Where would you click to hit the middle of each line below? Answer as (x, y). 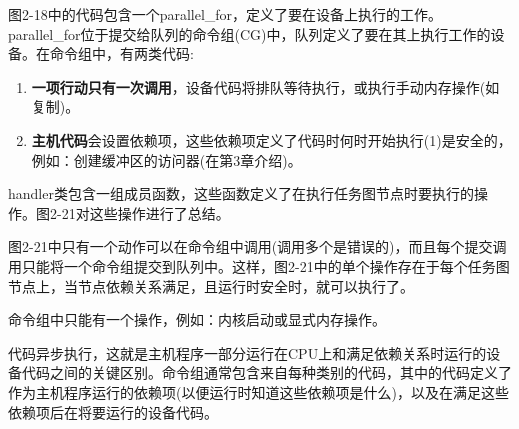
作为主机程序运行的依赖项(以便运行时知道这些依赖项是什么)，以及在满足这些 (258, 391)
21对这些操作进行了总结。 (145, 212)
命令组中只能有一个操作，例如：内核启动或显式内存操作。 (197, 319)
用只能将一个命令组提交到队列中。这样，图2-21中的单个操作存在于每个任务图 (259, 265)
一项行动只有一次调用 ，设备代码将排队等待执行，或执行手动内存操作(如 (265, 86)
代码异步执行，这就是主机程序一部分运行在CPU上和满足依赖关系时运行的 (247, 352)
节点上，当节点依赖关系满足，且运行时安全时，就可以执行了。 (211, 285)
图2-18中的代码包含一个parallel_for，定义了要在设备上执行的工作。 (225, 14)
